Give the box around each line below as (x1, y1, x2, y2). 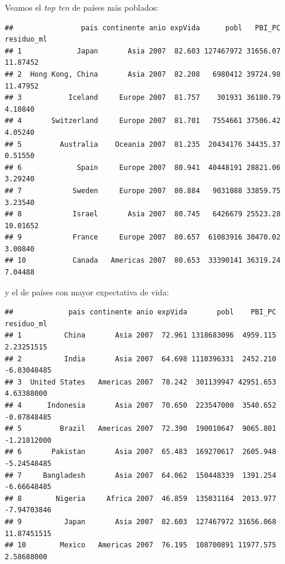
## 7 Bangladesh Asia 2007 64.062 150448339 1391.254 (5, 471, 277, 480)
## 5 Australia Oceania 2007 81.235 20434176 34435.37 (5, 140, 281, 149)
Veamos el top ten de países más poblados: (5, 1, 159, 13)
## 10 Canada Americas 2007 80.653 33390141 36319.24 (5, 256, 281, 265)
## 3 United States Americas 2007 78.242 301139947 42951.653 (5, 377, 277, 386)
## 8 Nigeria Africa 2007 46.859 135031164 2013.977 (5, 494, 277, 503)
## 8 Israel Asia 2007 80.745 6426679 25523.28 (5, 210, 281, 219)
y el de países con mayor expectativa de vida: (5, 285, 169, 298)
